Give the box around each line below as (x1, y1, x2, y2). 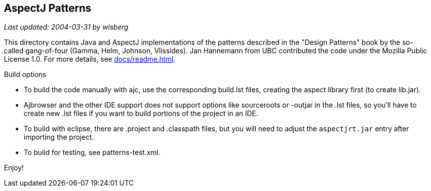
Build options (4, 70, 46, 79)
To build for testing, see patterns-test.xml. (24, 148, 160, 157)
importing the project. (24, 133, 94, 142)
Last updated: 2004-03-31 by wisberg (4, 23, 128, 32)
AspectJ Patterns (4, 2, 91, 14)
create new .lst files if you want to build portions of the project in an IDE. (24, 109, 258, 118)
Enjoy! (4, 163, 24, 172)
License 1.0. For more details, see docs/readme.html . (4, 55, 176, 64)
